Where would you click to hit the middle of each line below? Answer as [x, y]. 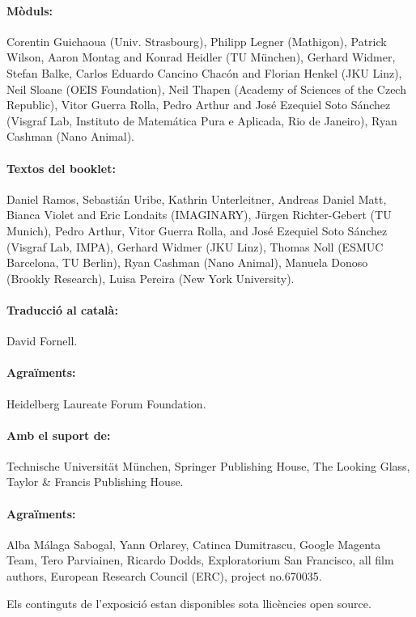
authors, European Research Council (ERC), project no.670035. [164, 576]
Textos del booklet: [61, 168]
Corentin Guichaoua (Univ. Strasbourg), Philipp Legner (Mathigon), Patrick [197, 41]
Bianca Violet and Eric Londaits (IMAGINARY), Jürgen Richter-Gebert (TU [199, 215]
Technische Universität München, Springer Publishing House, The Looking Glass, [208, 465]
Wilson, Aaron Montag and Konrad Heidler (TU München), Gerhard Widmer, [201, 57]
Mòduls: [30, 10]
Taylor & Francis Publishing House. [95, 482]
